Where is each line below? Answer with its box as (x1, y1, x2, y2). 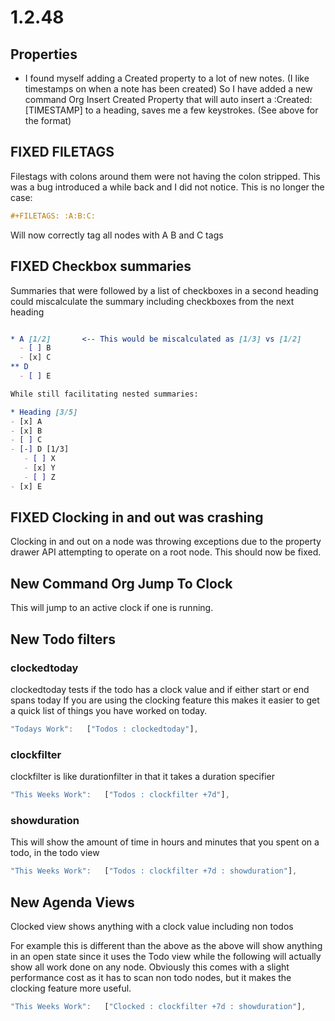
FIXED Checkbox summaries (10, 258, 192, 275)
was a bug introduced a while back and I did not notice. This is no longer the (10, 181, 325, 193)
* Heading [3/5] (10, 407, 78, 417)
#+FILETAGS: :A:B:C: (10, 211, 97, 221)
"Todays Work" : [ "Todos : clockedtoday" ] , (10, 724, 199, 734)
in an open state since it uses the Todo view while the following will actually (10, 950, 322, 962)
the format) (24, 115, 72, 126)
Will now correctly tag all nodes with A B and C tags (10, 229, 224, 241)
